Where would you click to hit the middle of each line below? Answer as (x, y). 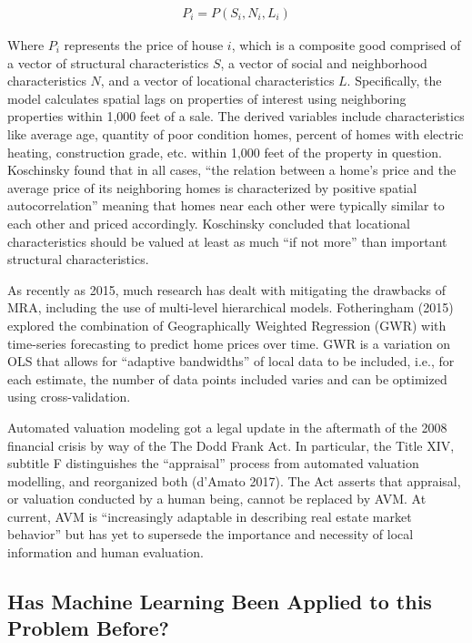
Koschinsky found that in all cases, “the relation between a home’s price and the (232, 170)
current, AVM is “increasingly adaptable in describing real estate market (210, 516)
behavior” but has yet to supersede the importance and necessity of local (211, 534)
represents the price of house (144, 45)
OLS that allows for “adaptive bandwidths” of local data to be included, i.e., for (231, 361)
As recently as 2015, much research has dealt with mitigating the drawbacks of (226, 289)
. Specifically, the (394, 81)
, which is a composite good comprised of (346, 45)
